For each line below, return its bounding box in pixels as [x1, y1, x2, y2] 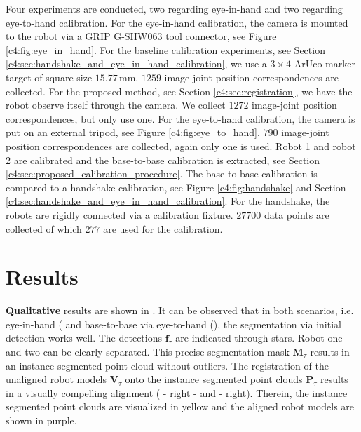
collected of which [6, 221, 82, 236]
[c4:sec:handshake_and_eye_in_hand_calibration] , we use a [6, 56, 267, 71]
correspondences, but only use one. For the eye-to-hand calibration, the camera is [6, 111, 355, 126]
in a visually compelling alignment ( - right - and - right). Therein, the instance [6, 385, 348, 400]
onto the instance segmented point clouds [125, 372, 303, 386]
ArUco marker [294, 56, 355, 71]
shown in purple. [6, 412, 77, 427]
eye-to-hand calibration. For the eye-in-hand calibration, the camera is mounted [6, 15, 348, 29]
